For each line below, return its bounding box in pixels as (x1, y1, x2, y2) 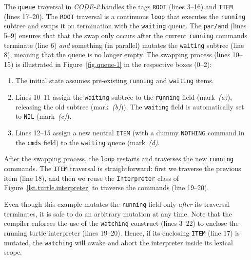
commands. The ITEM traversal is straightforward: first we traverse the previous (4, 163, 241, 173)
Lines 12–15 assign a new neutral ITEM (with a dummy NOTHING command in (15, 128, 245, 138)
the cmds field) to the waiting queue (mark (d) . (15, 137, 160, 147)
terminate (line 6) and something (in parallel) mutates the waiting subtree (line (4, 40, 244, 50)
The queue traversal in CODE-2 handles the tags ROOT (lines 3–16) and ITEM (4, 1, 233, 11)
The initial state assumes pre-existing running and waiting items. (15, 75, 214, 86)
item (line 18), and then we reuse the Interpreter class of (4, 173, 179, 183)
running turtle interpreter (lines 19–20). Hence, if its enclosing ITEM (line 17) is (4, 227, 240, 238)
